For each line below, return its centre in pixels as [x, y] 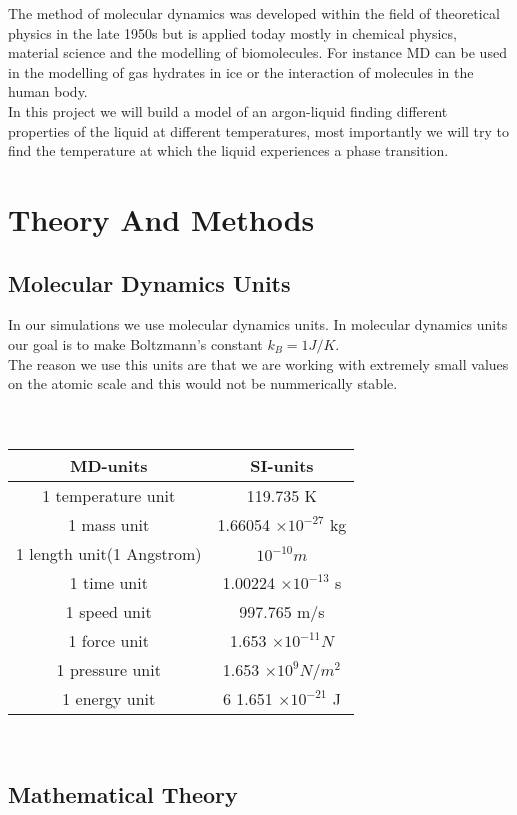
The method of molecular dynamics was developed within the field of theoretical [254, 13]
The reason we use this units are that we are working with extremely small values [258, 363]
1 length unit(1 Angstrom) [109, 553]
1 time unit [108, 582]
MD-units [108, 465]
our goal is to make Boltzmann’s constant [135, 343]
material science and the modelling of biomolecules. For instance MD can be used [257, 52]
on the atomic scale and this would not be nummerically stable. [203, 383]
